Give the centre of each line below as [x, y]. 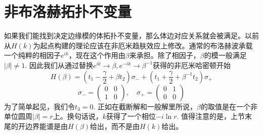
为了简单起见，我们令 [39, 106]
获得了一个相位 [131, 116]
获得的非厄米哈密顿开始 [192, 65]
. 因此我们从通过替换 [59, 65]
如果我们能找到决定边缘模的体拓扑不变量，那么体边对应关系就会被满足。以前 [131, 36]
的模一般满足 [225, 55]
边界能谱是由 [46, 126]
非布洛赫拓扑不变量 [68, 11]
